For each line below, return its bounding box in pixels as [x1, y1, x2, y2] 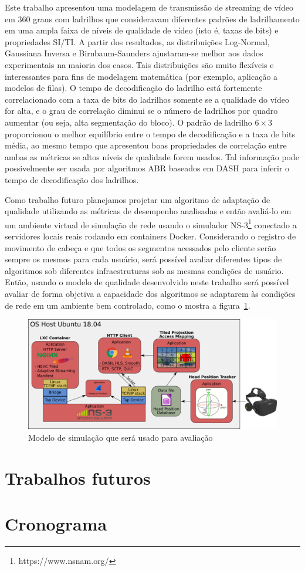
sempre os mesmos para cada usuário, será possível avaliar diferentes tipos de [5, 253, 282, 265]
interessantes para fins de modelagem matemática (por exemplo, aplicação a [5, 70, 278, 82]
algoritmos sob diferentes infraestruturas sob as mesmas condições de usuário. [5, 264, 284, 276]
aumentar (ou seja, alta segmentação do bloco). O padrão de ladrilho [5, 116, 252, 128]
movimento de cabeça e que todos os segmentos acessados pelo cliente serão [5, 241, 276, 254]
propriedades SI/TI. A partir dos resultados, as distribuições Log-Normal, [5, 35, 270, 48]
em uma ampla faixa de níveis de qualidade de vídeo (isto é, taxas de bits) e [5, 24, 279, 36]
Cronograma [5, 512, 107, 535]
